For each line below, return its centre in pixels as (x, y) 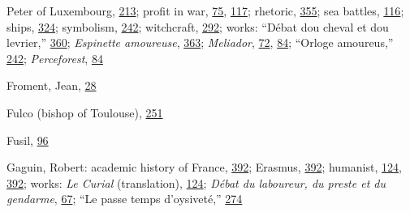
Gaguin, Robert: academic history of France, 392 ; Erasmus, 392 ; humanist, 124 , (204, 167)
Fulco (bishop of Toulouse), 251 (85, 112)
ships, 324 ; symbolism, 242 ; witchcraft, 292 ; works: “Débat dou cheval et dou (198, 26)
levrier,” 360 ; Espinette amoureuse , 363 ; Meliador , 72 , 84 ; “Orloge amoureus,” (200, 42)
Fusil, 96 (28, 140)
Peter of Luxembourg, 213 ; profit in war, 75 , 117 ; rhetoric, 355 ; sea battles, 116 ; (205, 11)
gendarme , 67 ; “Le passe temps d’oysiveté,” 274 (125, 199)
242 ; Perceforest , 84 (55, 58)
